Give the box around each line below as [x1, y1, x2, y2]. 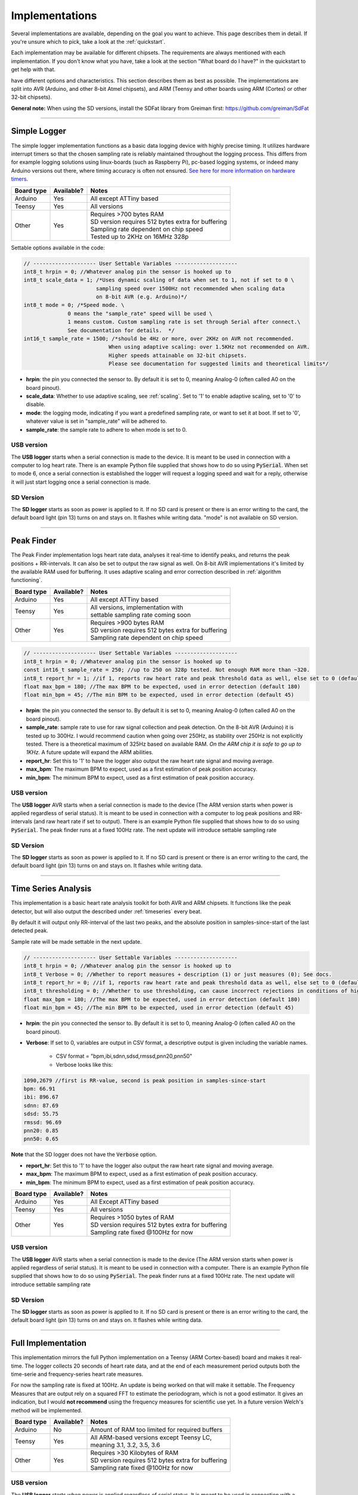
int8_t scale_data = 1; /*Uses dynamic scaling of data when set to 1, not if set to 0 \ [23, 277, 295, 283]
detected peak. [11, 927, 48, 934]
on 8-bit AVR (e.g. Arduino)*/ [95, 294, 187, 300]
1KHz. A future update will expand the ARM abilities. [26, 749, 153, 756]
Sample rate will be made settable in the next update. [11, 938, 142, 945]
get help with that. [11, 66, 56, 73]
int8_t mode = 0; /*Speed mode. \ [23, 302, 125, 309]
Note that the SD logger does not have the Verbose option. [11, 1151, 158, 1158]
